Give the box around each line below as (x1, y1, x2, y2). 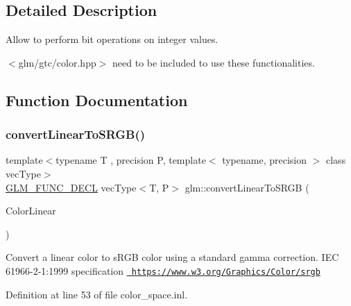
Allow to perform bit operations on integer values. (6, 32, 219, 46)
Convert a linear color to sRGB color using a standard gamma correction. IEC (6, 250, 339, 264)
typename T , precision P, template (55, 153, 206, 167)
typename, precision (222, 153, 307, 167)
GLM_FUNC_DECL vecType (6, 180, 137, 194)
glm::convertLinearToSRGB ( (185, 180, 309, 194)
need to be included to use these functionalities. (112, 55, 315, 69)
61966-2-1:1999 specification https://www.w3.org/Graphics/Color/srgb (6, 263, 320, 278)
